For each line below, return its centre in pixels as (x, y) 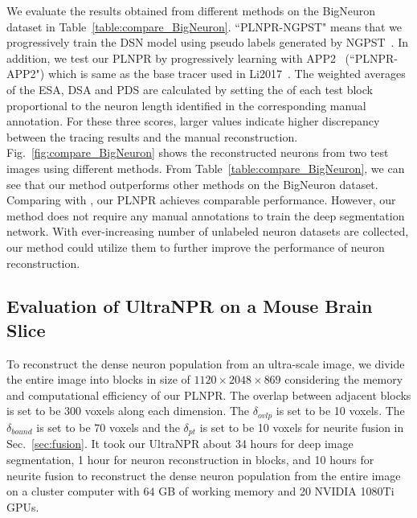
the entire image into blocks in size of (98, 379)
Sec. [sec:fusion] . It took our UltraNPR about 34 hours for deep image (180, 444)
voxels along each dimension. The (167, 411)
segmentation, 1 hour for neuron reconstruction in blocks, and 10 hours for (190, 459)
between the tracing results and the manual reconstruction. (152, 136)
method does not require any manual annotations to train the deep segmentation (206, 215)
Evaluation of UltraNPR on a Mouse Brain (190, 306)
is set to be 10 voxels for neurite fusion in (302, 427)
